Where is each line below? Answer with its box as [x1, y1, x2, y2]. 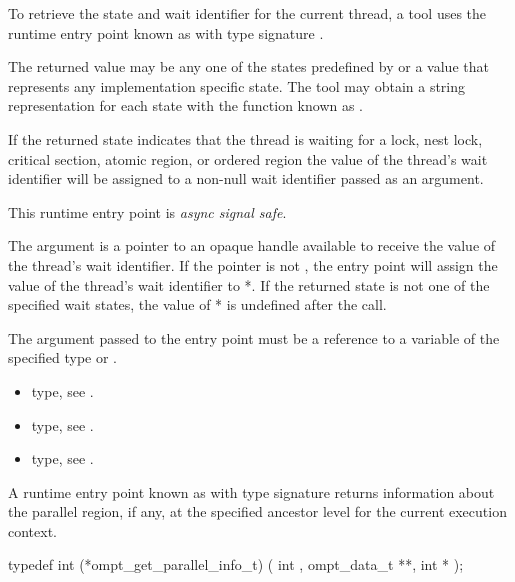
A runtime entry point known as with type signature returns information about [8, 481, 495, 502]
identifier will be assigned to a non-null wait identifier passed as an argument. [8, 168, 484, 189]
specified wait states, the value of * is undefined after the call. [8, 294, 387, 315]
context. [8, 520, 57, 541]
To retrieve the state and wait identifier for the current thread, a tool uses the [8, 3, 487, 23]
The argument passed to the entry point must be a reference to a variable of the [8, 327, 500, 348]
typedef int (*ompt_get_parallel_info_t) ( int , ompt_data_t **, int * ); [8, 554, 464, 575]
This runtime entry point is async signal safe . [8, 201, 287, 222]
